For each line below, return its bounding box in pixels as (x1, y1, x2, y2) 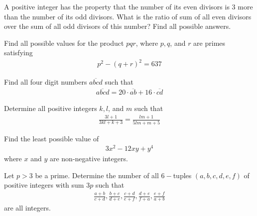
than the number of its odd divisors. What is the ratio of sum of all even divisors (4, 11, 252, 21)
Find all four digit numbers (4, 76, 87, 87)
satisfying (4, 47, 33, 58)
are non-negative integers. (49, 153, 128, 164)
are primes (193, 37, 226, 48)
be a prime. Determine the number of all (35, 170, 159, 180)
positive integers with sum (4, 180, 84, 190)
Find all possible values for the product (4, 37, 124, 48)
